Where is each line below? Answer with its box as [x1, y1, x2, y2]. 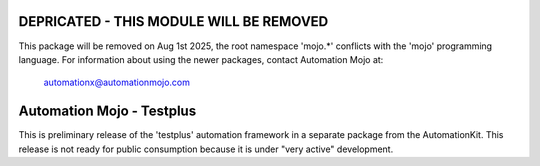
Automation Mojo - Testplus [18, 103, 197, 120]
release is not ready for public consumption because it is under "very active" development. [18, 143, 394, 155]
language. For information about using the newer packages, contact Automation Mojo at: [18, 53, 384, 65]
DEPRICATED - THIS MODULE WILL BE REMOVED [18, 13, 329, 30]
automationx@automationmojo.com [43, 76, 190, 89]
